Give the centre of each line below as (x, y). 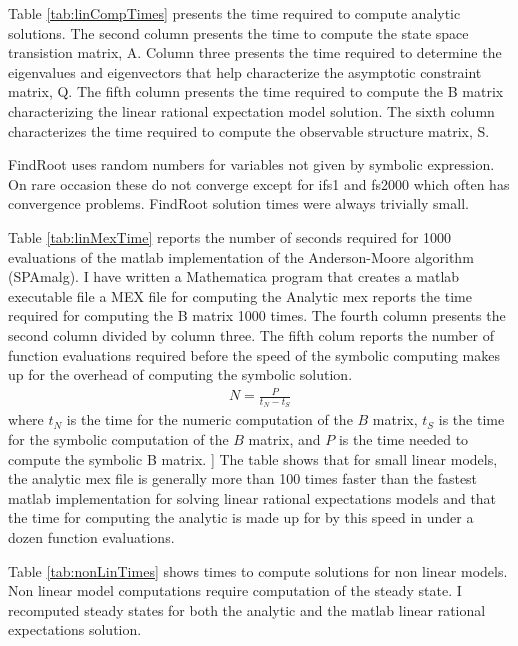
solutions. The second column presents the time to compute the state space (238, 32)
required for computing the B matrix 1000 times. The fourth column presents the (257, 315)
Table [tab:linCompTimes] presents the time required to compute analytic (234, 13)
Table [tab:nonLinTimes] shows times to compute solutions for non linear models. (258, 570)
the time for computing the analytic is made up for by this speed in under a (241, 517)
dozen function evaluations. (91, 537)
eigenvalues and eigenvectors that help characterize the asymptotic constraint (245, 71)
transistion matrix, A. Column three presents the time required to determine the (255, 52)
